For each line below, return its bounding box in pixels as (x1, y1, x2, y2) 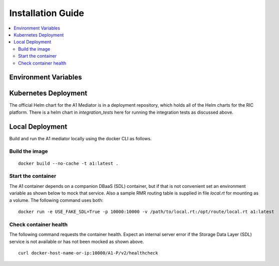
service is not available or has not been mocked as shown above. (9, 238, 144, 244)
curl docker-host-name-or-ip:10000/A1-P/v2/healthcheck (18, 250, 158, 255)
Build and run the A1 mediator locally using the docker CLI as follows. (9, 135, 152, 141)
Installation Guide (9, 8, 85, 19)
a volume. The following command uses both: (9, 197, 104, 203)
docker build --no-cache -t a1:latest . (18, 160, 119, 166)
